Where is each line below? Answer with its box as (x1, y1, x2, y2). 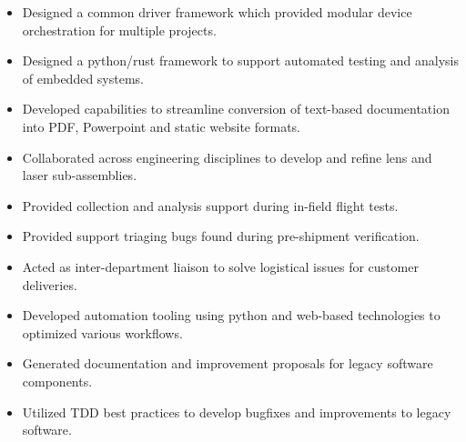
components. (22, 371, 93, 390)
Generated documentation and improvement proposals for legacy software (22, 354, 433, 373)
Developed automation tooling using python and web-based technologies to (22, 306, 441, 325)
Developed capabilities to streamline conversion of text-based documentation (22, 99, 450, 118)
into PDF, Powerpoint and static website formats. (22, 116, 300, 136)
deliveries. (22, 275, 77, 294)
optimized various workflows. (22, 323, 183, 342)
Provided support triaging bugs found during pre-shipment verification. (22, 226, 420, 246)
